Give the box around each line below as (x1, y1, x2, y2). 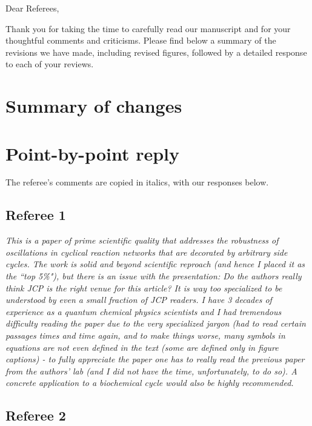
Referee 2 (5, 406, 66, 425)
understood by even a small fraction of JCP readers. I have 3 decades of (5, 293, 272, 306)
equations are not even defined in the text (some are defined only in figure (5, 341, 279, 353)
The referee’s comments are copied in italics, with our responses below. (5, 176, 269, 188)
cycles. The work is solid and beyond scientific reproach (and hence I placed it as (5, 258, 305, 270)
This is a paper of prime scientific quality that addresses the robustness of (5, 234, 279, 247)
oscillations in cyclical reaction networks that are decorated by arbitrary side (5, 245, 288, 258)
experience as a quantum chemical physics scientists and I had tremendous (5, 305, 282, 318)
